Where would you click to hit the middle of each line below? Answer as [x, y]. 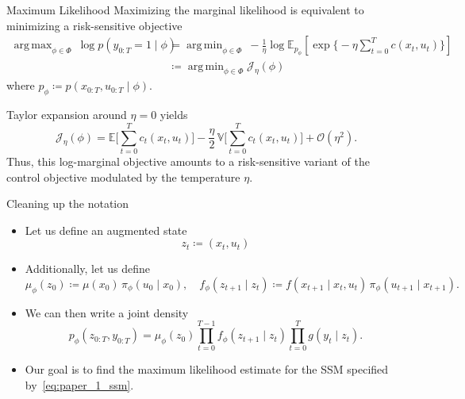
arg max [33, 46]
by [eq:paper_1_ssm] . [79, 385]
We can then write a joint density [107, 312]
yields [174, 115]
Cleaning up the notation [68, 203]
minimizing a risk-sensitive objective [94, 25]
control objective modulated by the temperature [123, 176]
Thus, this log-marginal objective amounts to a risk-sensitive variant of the [188, 161]
